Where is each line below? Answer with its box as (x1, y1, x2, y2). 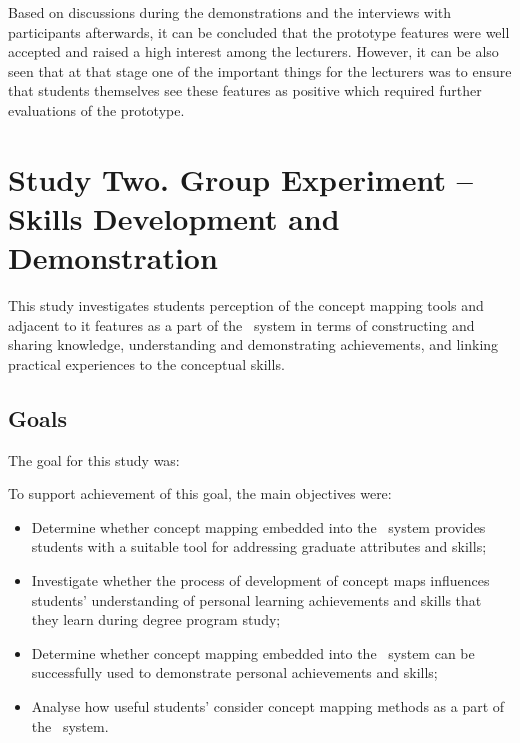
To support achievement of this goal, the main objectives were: (8, 483, 392, 504)
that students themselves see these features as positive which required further (8, 80, 482, 101)
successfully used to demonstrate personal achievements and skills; (31, 662, 438, 683)
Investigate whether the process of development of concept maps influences (31, 570, 490, 591)
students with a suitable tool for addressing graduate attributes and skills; (31, 536, 487, 557)
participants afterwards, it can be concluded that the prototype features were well (8, 21, 510, 42)
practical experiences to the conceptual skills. (8, 353, 285, 374)
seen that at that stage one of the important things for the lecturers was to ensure (8, 60, 512, 81)
